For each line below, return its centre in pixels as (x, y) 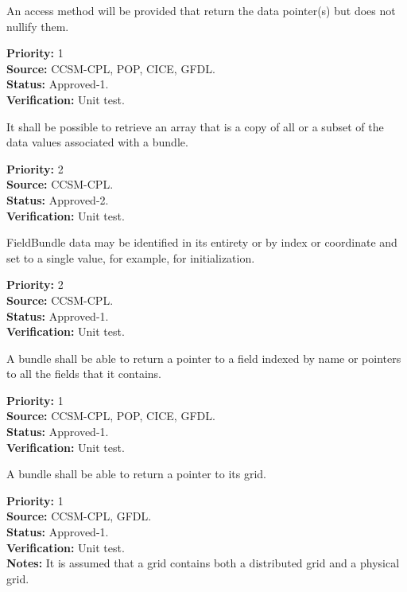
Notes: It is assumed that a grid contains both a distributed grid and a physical (203, 563)
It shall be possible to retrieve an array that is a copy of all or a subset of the (195, 126)
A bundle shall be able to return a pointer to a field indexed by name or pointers (204, 358)
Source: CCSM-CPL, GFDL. (79, 516)
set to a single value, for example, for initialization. (131, 257)
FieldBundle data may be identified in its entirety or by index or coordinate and (202, 242)
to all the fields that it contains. (84, 374)
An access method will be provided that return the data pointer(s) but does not (201, 10)
